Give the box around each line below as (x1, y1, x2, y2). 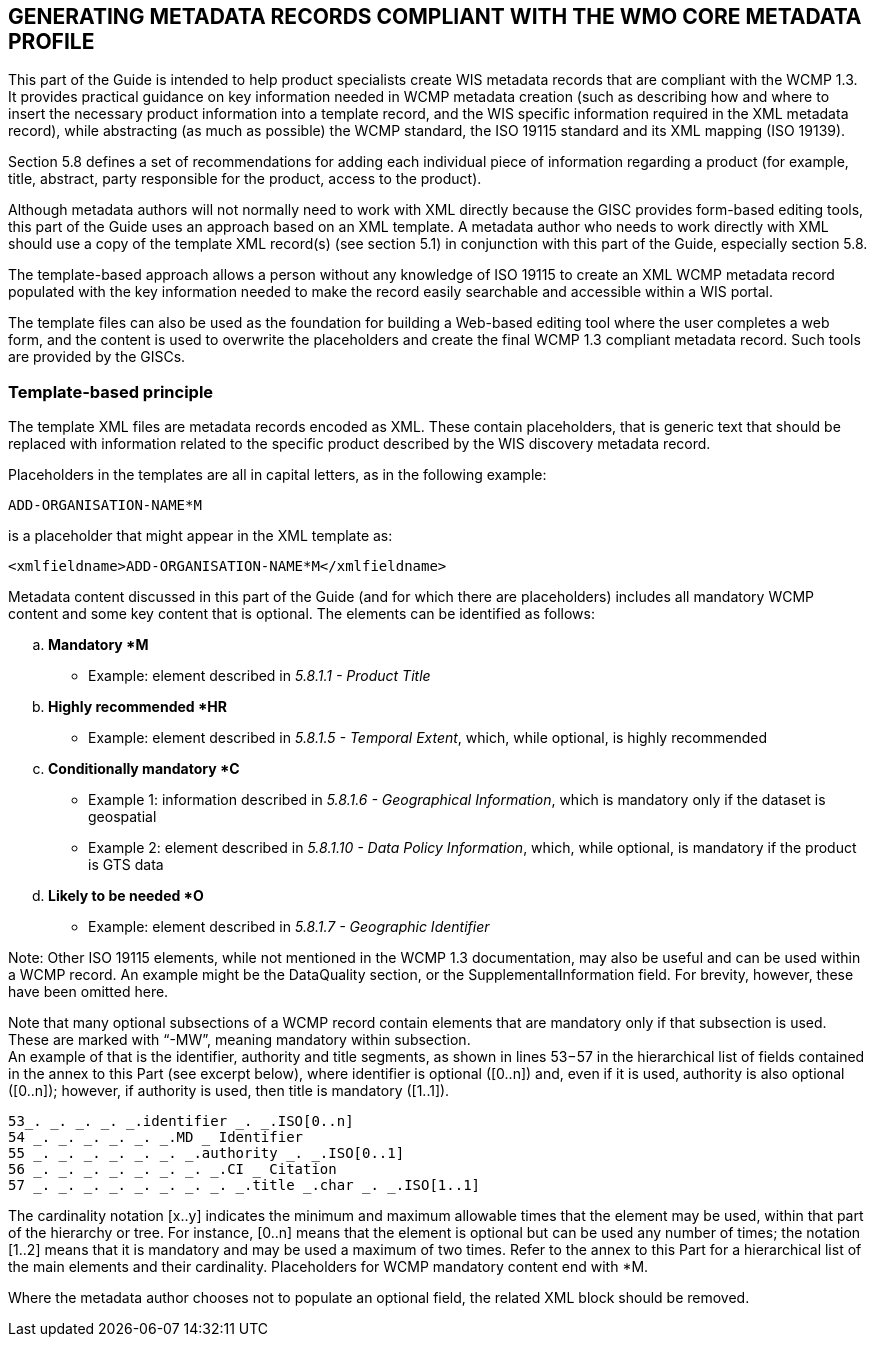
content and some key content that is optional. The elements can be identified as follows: (8, 605, 595, 623)
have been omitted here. (8, 983, 169, 1001)
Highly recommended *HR (48, 698, 228, 716)
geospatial (88, 808, 157, 826)
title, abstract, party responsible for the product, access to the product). (8, 170, 482, 188)
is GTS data (88, 856, 164, 874)
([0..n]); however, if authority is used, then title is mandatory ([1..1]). (8, 1082, 450, 1100)
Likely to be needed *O (48, 887, 204, 905)
